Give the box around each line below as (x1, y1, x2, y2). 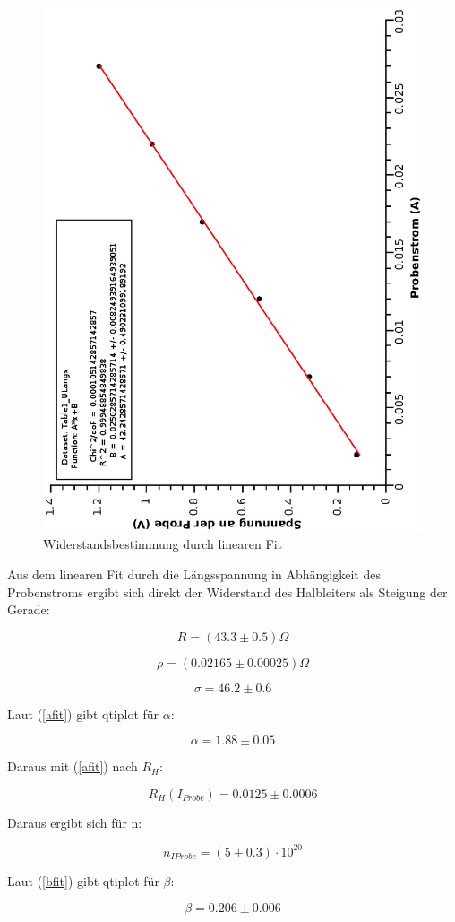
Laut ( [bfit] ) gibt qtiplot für (7, 871, 159, 890)
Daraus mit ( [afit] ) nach (7, 757, 138, 776)
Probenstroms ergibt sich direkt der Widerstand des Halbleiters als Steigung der (7, 582, 448, 601)
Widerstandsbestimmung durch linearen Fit (43, 535, 282, 553)
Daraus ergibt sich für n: (7, 813, 142, 831)
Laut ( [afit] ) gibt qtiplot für (7, 704, 159, 723)
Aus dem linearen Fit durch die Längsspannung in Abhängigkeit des (7, 564, 381, 583)
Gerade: (7, 600, 50, 619)
